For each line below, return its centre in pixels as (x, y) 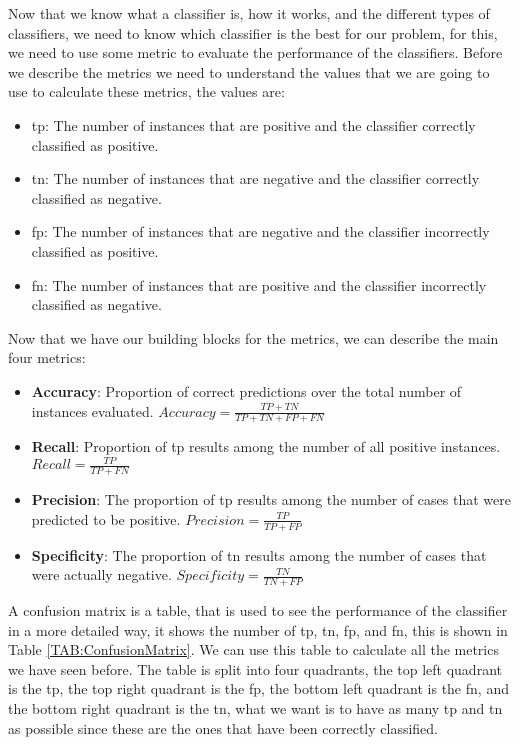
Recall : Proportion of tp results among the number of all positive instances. (266, 446)
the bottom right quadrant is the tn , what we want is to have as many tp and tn (255, 708)
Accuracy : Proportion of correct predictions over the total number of (246, 390)
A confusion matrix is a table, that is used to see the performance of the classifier (258, 610)
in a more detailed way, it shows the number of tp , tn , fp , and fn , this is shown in (258, 629)
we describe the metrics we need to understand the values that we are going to (249, 71)
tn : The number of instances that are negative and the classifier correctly (255, 178)
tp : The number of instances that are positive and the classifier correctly (253, 124)
